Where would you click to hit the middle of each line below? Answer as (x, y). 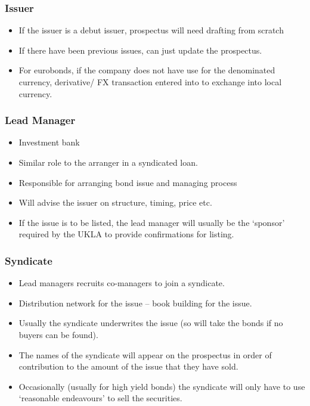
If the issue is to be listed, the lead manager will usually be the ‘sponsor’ (152, 222)
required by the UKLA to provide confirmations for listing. (126, 234)
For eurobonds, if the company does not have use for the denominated (147, 70)
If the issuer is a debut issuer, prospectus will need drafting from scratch (151, 30)
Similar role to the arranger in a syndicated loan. (108, 162)
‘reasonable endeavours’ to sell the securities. (100, 398)
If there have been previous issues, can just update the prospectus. (140, 50)
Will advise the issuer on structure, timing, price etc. (115, 202)
